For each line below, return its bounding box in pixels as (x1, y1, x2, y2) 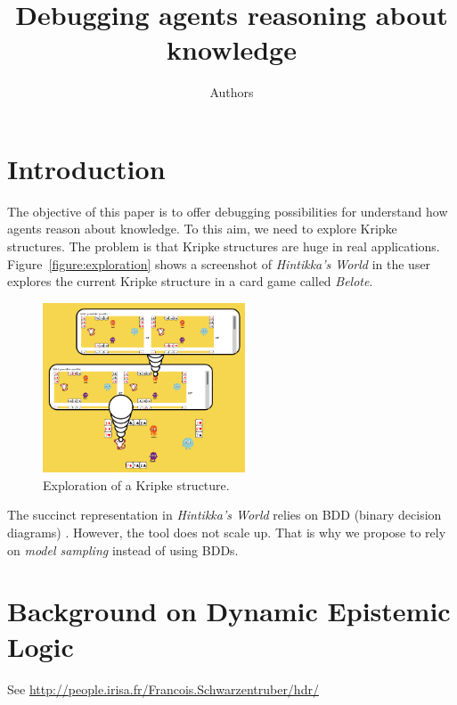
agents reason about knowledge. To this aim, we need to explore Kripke (7, 219, 397, 238)
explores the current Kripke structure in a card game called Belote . (7, 272, 373, 291)
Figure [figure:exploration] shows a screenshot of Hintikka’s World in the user (7, 254, 431, 273)
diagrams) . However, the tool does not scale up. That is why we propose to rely (7, 523, 446, 542)
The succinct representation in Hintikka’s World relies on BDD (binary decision (7, 505, 442, 524)
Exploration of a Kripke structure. (43, 475, 230, 494)
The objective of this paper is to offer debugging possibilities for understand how (7, 201, 448, 220)
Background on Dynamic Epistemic (7, 593, 451, 629)
